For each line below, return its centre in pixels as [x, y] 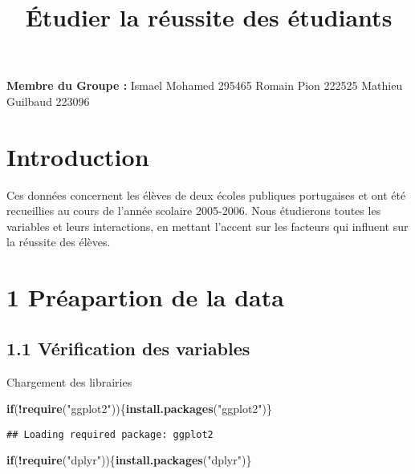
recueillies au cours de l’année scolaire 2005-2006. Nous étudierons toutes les [194, 211]
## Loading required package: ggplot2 [110, 434]
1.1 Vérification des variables [128, 348]
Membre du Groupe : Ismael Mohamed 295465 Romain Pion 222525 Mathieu [205, 85]
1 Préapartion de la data [145, 297]
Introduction [78, 156]
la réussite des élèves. [59, 242]
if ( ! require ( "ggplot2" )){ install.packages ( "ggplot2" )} [140, 409]
